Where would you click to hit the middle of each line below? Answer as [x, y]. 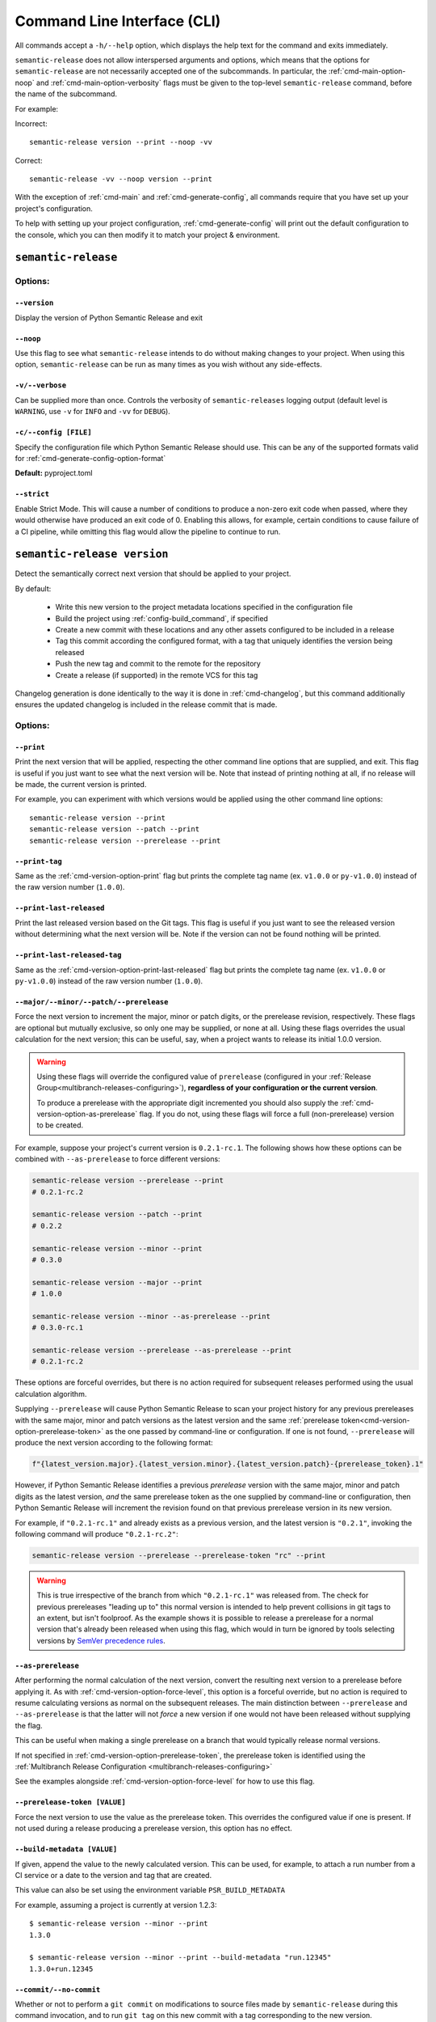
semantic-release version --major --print [117, 1282]
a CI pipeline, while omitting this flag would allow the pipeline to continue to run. [148, 531]
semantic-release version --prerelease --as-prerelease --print [162, 1350]
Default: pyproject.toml [54, 473]
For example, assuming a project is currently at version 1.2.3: [116, 1905]
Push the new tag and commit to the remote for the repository [158, 664]
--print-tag [38, 861]
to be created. [60, 1125]
